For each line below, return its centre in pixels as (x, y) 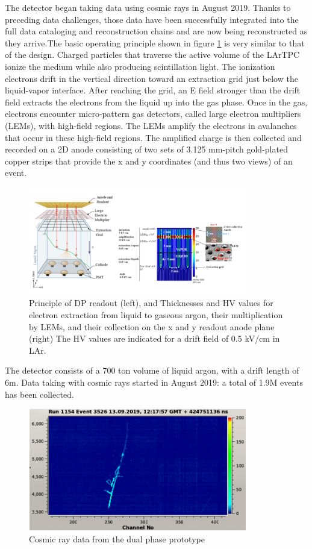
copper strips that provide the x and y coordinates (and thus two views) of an (149, 161)
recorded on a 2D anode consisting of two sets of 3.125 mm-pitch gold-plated (146, 149)
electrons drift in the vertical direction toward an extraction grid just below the (151, 78)
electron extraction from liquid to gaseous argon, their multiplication (156, 315)
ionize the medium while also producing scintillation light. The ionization (140, 66)
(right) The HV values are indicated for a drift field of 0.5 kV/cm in (154, 338)
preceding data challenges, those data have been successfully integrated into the (152, 19)
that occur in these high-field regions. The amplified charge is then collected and (153, 137)
